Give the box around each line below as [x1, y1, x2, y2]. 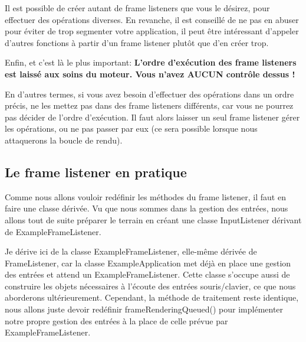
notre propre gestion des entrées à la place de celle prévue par [5, 314, 228, 327]
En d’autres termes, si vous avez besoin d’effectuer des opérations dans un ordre [5, 87, 294, 100]
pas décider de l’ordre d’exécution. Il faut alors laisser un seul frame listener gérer [5, 110, 300, 123]
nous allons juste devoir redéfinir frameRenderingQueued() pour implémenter [5, 303, 284, 315]
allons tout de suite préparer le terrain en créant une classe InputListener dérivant [5, 213, 302, 226]
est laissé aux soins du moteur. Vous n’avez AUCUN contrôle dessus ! [5, 67, 295, 80]
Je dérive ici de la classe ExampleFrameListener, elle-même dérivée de [5, 245, 257, 258]
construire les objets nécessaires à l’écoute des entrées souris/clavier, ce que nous [5, 279, 296, 292]
